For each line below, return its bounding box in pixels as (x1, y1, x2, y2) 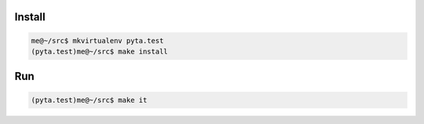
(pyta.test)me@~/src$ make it (31, 95, 148, 104)
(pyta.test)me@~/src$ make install (31, 47, 168, 56)
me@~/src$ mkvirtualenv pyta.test (31, 36, 164, 45)
